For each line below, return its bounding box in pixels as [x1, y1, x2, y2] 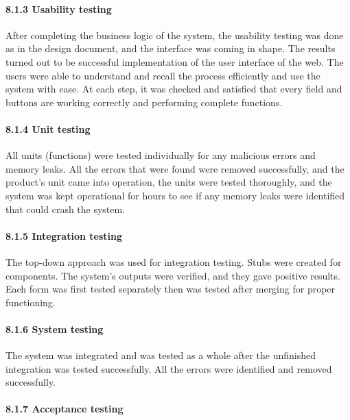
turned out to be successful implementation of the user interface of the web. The [5, 54, 344, 69]
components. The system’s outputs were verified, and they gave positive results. [5, 268, 340, 282]
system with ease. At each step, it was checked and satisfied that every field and [5, 82, 342, 96]
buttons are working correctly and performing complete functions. [5, 95, 283, 109]
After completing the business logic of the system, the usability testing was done [5, 27, 344, 42]
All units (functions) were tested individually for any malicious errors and [5, 148, 316, 162]
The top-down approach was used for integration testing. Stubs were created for [5, 254, 342, 269]
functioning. [5, 295, 56, 309]
